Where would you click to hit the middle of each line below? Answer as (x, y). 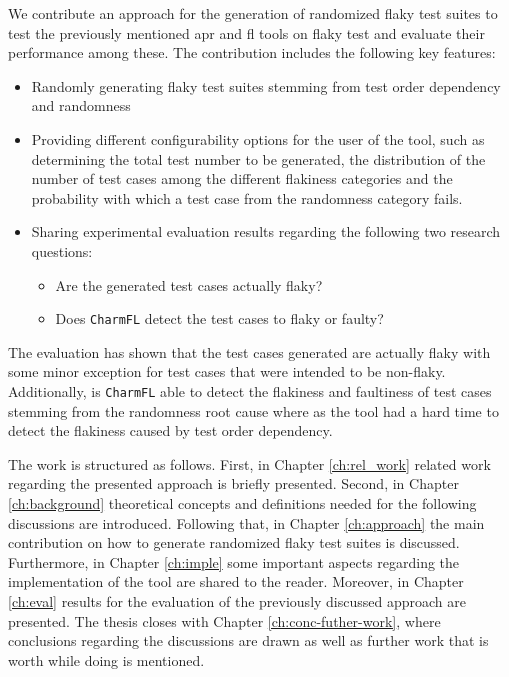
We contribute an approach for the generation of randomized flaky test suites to (253, 13)
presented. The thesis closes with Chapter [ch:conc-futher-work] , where (224, 620)
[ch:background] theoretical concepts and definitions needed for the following (242, 503)
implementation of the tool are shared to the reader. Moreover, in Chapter (236, 581)
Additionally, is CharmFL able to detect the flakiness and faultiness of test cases (250, 390)
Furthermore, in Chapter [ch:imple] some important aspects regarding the (234, 561)
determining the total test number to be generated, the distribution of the (258, 158)
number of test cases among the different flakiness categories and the (242, 178)
